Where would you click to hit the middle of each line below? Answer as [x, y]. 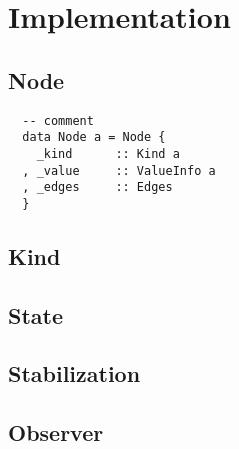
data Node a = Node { [94, 137]
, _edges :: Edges [97, 187]
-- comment [58, 120]
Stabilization [74, 373]
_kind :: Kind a [108, 153]
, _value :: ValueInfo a [119, 170]
